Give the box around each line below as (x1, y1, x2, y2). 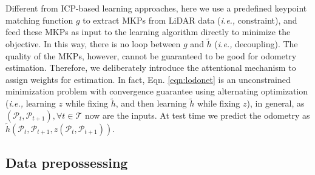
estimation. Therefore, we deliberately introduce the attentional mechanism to (5, 61, 296, 74)
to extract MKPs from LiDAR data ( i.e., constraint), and (83, 13, 297, 26)
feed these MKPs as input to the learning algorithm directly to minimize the (5, 25, 291, 38)
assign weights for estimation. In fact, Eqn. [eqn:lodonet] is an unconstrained (5, 73, 291, 85)
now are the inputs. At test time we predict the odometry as (84, 108, 310, 121)
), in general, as (246, 97, 305, 110)
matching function (5, 13, 73, 26)
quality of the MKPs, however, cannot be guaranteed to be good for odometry (5, 49, 297, 62)
